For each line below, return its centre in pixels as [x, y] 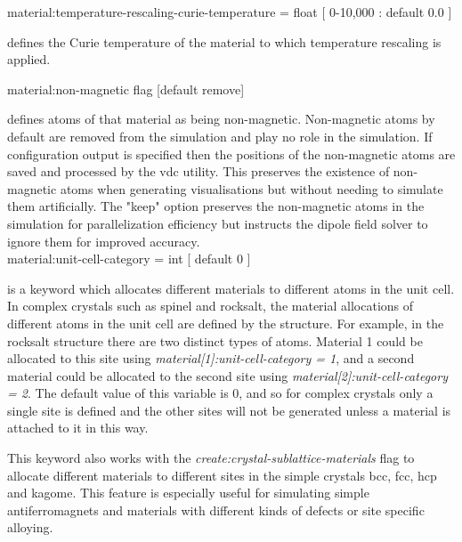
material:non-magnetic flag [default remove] [126, 89]
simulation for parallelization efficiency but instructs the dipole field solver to [218, 223]
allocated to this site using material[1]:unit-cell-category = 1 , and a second [211, 358]
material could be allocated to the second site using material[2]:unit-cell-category [227, 375]
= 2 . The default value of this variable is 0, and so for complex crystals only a [220, 393]
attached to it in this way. [78, 428]
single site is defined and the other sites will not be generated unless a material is [229, 410]
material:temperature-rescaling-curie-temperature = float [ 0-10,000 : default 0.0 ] [230, 12]
